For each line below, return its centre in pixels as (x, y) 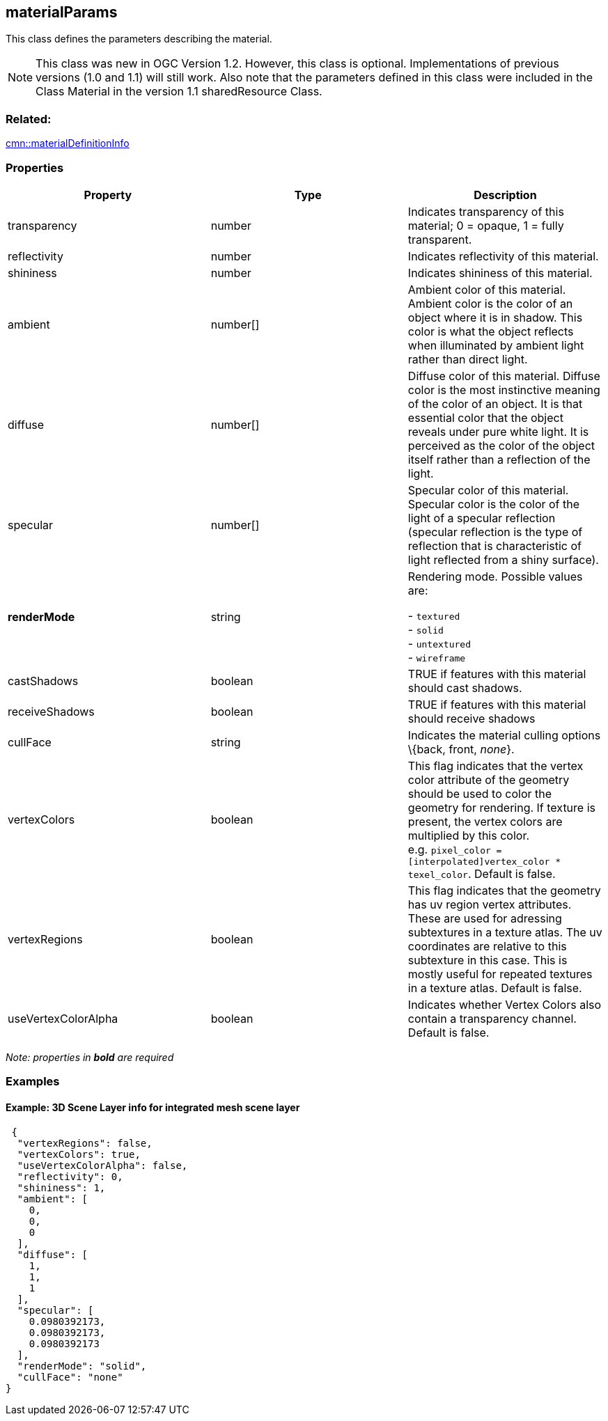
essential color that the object (485, 417)
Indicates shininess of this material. (500, 273)
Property (108, 195)
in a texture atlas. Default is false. (495, 988)
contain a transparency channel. (492, 1018)
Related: (29, 119)
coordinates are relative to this (487, 946)
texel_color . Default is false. (482, 873)
